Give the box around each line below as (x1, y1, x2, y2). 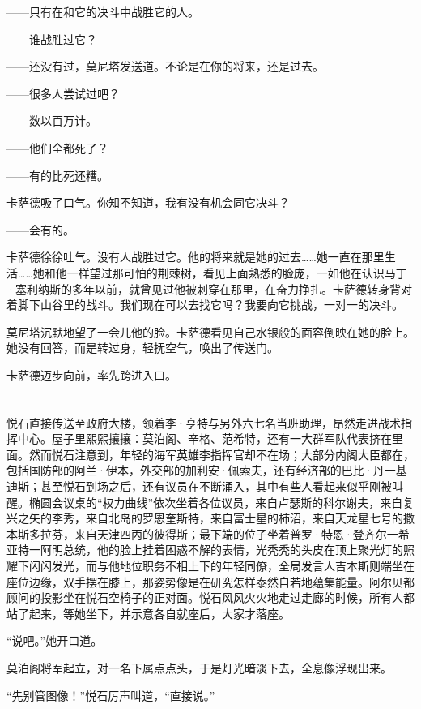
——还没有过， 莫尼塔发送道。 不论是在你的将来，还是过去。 (6, 58, 324, 75)
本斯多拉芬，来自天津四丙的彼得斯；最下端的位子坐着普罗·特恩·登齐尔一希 (6, 525, 410, 542)
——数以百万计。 (6, 112, 97, 129)
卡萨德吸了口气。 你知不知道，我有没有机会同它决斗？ (6, 194, 290, 211)
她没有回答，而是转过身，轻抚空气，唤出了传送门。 (6, 339, 279, 356)
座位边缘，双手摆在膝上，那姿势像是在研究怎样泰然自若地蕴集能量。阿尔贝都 (6, 573, 415, 590)
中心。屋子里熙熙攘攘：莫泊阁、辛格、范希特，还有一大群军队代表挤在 (17, 430, 392, 447)
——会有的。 (6, 221, 74, 238)
